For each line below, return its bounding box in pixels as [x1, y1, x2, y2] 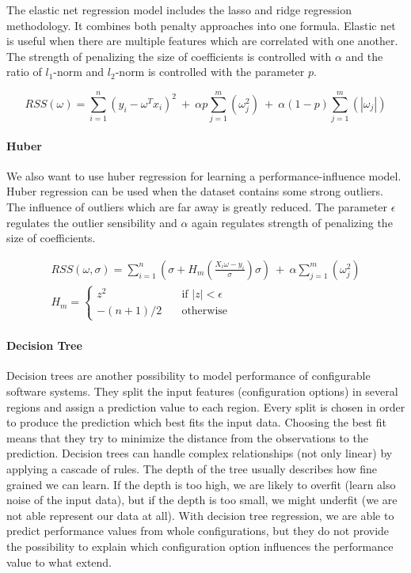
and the [345, 47, 383, 64]
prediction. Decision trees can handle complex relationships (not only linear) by [6, 445, 393, 461]
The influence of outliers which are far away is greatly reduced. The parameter [6, 199, 388, 215]
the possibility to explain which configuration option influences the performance [6, 537, 394, 554]
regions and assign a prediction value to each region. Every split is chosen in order [6, 398, 405, 415]
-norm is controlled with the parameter [115, 63, 305, 80]
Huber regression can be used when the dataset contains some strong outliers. [6, 183, 383, 199]
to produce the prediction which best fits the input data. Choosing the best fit [6, 414, 386, 431]
